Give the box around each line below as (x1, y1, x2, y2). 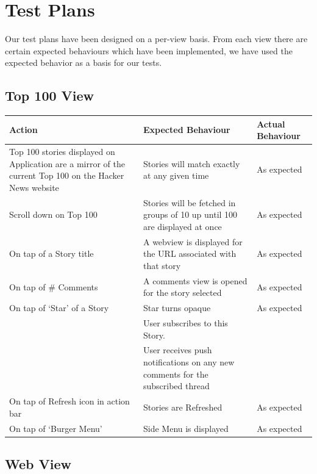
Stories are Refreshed (143, 400, 223, 413)
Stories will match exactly (143, 157, 240, 170)
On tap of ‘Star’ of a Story (9, 301, 109, 314)
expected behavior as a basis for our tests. (5, 56, 162, 69)
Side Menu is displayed (143, 422, 229, 434)
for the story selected (143, 286, 222, 299)
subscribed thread (143, 379, 210, 392)
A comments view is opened (143, 274, 248, 287)
